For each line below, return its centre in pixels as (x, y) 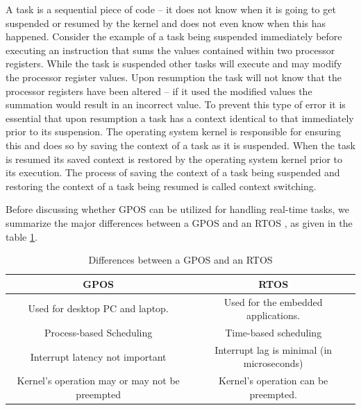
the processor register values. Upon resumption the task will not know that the (174, 77)
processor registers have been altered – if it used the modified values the (159, 91)
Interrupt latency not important (98, 356)
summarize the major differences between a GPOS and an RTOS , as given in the (179, 222)
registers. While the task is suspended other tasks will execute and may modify (174, 63)
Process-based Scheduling (99, 332)
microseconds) (273, 363)
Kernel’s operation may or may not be (98, 381)
